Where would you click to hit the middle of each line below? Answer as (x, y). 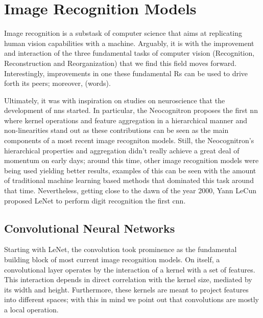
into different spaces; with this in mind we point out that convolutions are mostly (132, 299)
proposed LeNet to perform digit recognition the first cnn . (95, 200)
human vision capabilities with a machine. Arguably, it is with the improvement (129, 43)
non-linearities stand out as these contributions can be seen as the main (116, 130)
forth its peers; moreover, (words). (57, 83)
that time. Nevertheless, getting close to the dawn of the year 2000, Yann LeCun (130, 190)
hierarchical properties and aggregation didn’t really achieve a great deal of (122, 150)
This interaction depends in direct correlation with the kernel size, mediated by (128, 279)
